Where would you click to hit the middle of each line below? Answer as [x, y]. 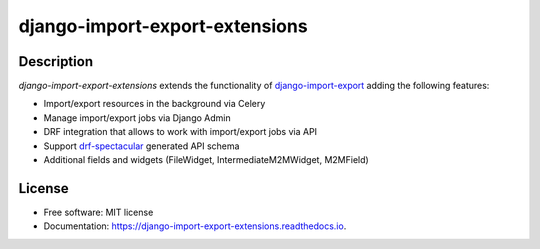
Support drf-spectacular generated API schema [141, 146]
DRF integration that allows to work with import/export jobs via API [180, 132]
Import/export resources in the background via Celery [154, 104]
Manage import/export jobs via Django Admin [137, 117]
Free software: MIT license [98, 212]
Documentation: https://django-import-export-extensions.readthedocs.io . [195, 226]
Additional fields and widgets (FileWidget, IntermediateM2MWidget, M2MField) [206, 160]
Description [56, 61]
